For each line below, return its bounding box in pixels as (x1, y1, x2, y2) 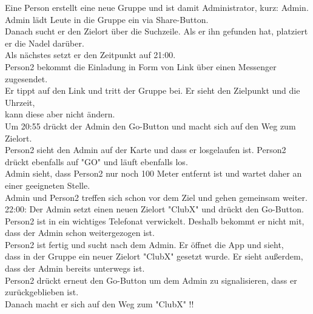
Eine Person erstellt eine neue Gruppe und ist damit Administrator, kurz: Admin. (5, 1, 309, 13)
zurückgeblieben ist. (5, 286, 79, 298)
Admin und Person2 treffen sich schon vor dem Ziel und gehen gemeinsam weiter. (5, 191, 308, 203)
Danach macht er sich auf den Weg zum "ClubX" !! (5, 297, 194, 310)
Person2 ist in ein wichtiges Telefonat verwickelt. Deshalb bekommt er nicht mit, (5, 214, 305, 227)
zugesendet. (5, 72, 48, 85)
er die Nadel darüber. (5, 36, 84, 49)
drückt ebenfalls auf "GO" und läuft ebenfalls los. (5, 155, 188, 168)
